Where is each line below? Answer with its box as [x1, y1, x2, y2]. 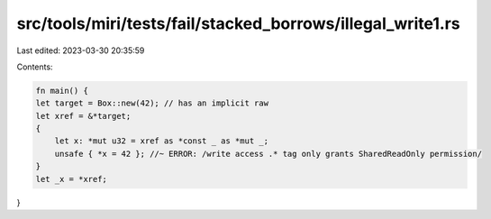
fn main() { [35, 86, 89, 96]
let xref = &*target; [35, 111, 132, 121]
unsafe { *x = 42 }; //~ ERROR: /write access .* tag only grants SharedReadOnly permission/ [54, 149, 482, 159]
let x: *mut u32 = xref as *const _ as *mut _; [54, 136, 269, 146]
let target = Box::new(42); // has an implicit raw [35, 98, 269, 108]
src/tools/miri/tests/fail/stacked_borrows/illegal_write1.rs [16, 14, 460, 33]
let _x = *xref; [35, 174, 108, 184]
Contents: [16, 61, 53, 72]
